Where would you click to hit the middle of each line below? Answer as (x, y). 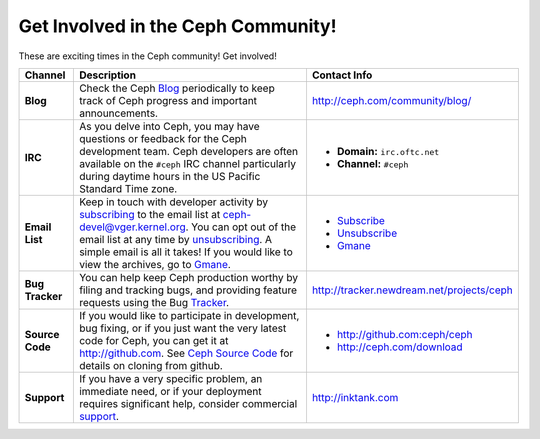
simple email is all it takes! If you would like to (186, 252)
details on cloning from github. (151, 365)
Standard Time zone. (128, 188)
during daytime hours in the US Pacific (169, 176)
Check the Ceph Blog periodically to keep (176, 88)
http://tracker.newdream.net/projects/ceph (412, 290)
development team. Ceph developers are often (188, 151)
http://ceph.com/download (400, 347)
